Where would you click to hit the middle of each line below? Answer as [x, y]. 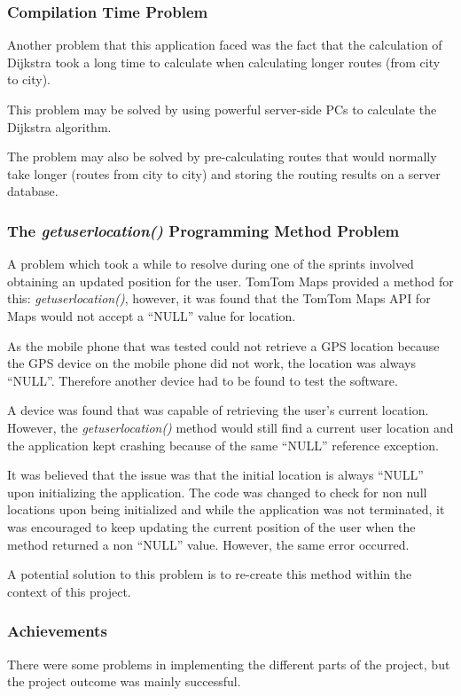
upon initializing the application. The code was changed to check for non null [217, 492]
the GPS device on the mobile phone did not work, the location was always [211, 363]
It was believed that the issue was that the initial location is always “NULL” [215, 475]
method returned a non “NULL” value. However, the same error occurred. [208, 544]
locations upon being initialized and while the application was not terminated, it [226, 509]
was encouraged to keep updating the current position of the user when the [211, 526]
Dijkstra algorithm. [59, 126]
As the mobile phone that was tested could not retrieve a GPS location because [223, 345]
